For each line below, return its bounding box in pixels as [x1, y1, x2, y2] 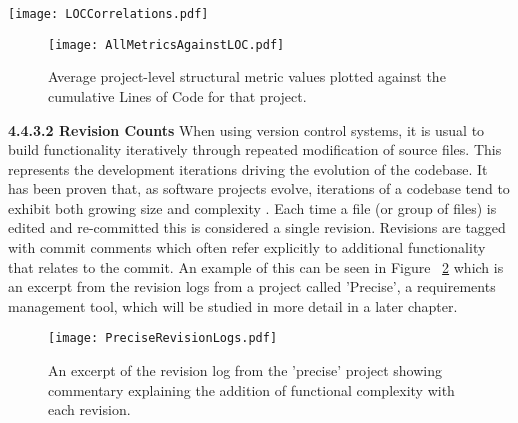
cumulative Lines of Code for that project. [48, 85, 307, 106]
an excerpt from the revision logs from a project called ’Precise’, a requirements [8, 276, 496, 297]
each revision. [48, 399, 131, 420]
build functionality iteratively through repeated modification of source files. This [8, 139, 502, 160]
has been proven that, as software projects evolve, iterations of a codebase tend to [8, 178, 510, 199]
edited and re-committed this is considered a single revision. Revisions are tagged [8, 217, 506, 238]
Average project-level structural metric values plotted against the [48, 66, 446, 87]
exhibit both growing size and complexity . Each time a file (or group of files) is [8, 197, 497, 218]
